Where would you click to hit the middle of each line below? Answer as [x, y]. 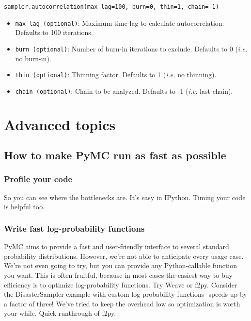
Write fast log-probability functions [74, 228]
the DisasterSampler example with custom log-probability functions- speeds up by [125, 294]
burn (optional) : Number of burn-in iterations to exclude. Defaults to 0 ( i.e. [131, 48]
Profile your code [38, 179]
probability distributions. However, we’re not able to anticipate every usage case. [124, 256]
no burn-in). [33, 58]
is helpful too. [24, 207]
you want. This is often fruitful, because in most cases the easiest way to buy [118, 275]
